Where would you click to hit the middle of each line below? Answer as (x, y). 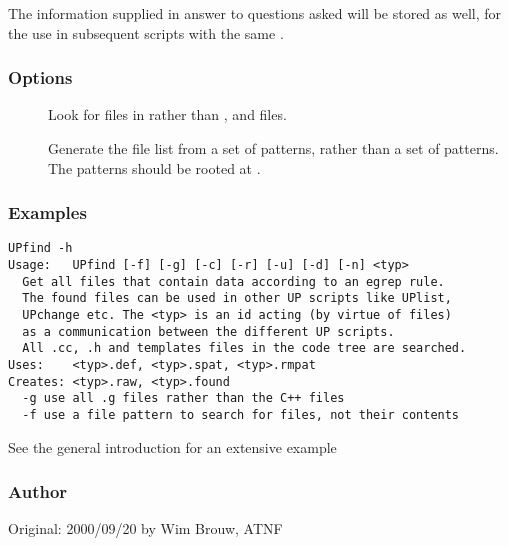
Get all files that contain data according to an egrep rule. (233, 281)
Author (38, 491)
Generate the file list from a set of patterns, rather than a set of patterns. (273, 148)
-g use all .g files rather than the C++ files (183, 398)
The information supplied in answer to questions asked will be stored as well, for (255, 13)
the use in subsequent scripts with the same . (146, 32)
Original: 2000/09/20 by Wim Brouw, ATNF (145, 528)
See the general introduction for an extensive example (172, 446)
